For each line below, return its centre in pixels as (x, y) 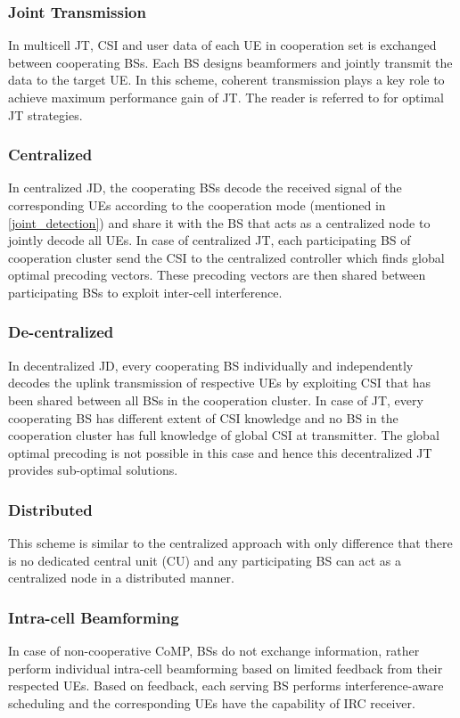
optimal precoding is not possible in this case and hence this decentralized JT (220, 452)
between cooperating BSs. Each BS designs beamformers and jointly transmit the (230, 62)
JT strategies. (45, 114)
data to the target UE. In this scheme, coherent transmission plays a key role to (226, 80)
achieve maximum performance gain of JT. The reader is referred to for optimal (226, 97)
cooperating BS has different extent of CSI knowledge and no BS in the (203, 417)
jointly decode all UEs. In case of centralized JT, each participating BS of (209, 240)
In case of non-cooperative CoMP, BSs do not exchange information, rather (214, 651)
